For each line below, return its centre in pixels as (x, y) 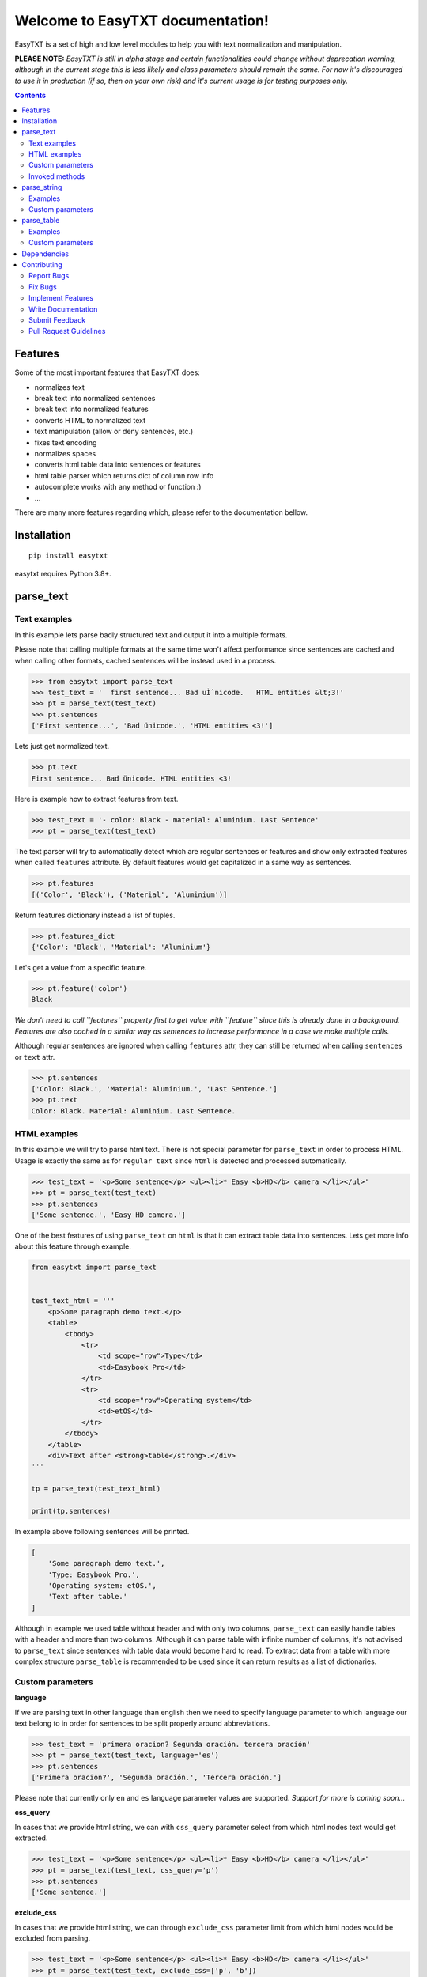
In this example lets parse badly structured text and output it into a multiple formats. (151, 635)
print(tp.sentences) (71, 1511)
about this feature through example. (73, 1246)
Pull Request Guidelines (67, 331)
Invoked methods (57, 176)
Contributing (42, 264)
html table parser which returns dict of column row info (124, 475)
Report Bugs (49, 276)
